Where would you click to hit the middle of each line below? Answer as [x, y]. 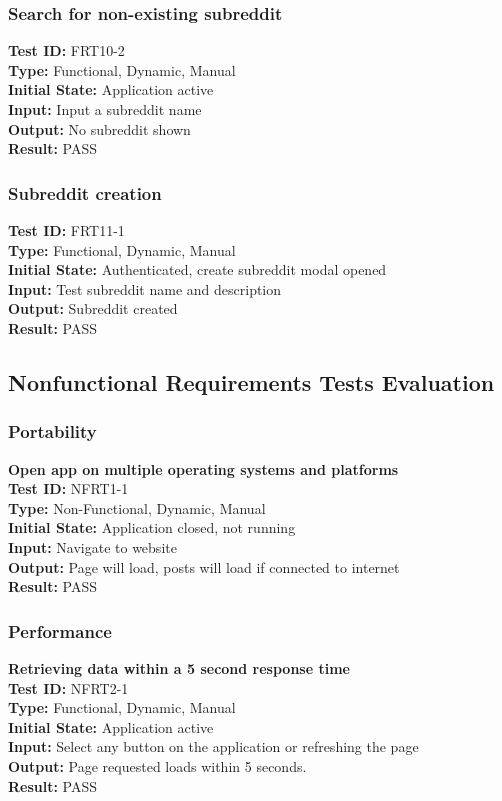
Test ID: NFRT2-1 [68, 687]
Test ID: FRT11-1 [66, 230]
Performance [60, 630]
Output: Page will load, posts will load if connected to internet [204, 566]
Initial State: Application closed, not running [152, 527]
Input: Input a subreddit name [105, 109]
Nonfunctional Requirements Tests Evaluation [251, 381]
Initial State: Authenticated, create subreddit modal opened [197, 269]
